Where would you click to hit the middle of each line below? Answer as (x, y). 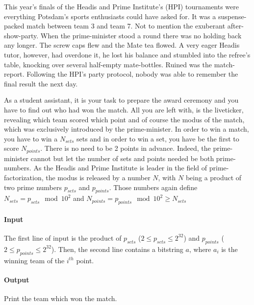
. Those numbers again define (153, 187)
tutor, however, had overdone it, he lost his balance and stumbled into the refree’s (127, 54)
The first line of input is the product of (63, 237)
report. (14, 74)
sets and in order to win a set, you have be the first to (158, 138)
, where (200, 249)
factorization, (24, 177)
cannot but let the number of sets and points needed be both (122, 158)
